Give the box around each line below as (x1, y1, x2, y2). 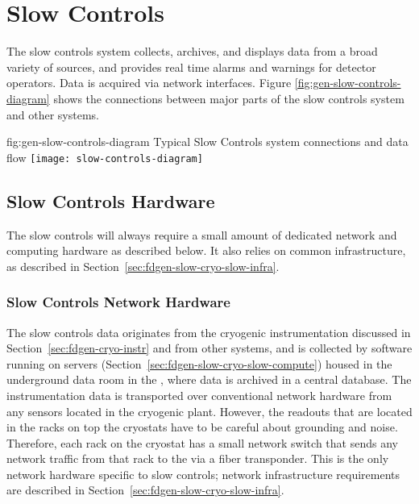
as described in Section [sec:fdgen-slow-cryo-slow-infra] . (6, 257, 280, 274)
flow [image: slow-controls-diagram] (6, 148, 203, 165)
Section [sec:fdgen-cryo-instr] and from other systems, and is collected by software (6, 339, 413, 356)
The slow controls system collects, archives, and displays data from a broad (6, 43, 378, 60)
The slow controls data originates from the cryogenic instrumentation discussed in (6, 323, 411, 340)
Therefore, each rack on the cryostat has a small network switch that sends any (6, 434, 398, 451)
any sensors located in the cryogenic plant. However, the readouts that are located (6, 402, 413, 419)
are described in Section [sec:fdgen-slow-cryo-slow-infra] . (6, 481, 284, 498)
